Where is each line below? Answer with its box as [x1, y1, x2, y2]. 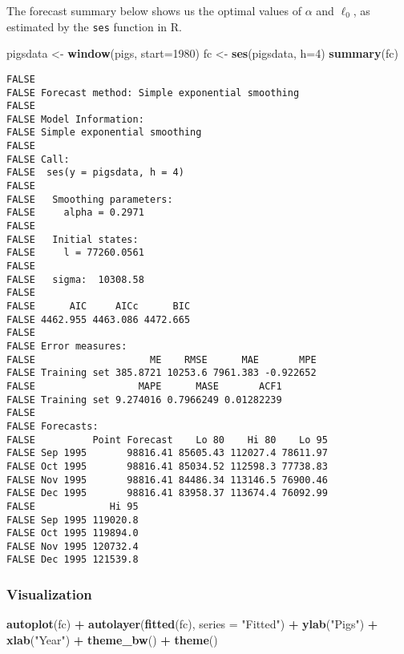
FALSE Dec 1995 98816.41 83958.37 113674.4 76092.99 [6, 487, 328, 499]
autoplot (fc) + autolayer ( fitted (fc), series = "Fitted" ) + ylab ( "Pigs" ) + [6, 616, 378, 632]
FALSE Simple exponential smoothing [6, 127, 202, 139]
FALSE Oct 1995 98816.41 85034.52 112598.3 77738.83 [6, 460, 328, 472]
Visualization [6, 584, 92, 604]
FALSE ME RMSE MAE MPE [6, 353, 317, 365]
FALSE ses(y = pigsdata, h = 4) [6, 167, 184, 179]
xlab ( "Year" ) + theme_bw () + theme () [6, 631, 218, 648]
